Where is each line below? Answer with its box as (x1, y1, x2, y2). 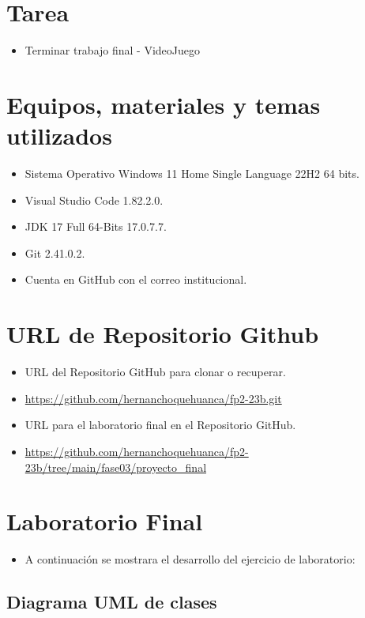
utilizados (6, 119, 112, 152)
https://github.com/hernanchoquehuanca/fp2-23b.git (24, 390, 282, 406)
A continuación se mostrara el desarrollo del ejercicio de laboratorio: (24, 551, 356, 567)
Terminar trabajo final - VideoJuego (24, 42, 201, 58)
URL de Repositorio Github (6, 318, 319, 350)
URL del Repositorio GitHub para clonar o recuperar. (24, 364, 286, 380)
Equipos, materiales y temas (6, 88, 321, 120)
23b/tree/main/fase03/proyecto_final (24, 458, 207, 475)
